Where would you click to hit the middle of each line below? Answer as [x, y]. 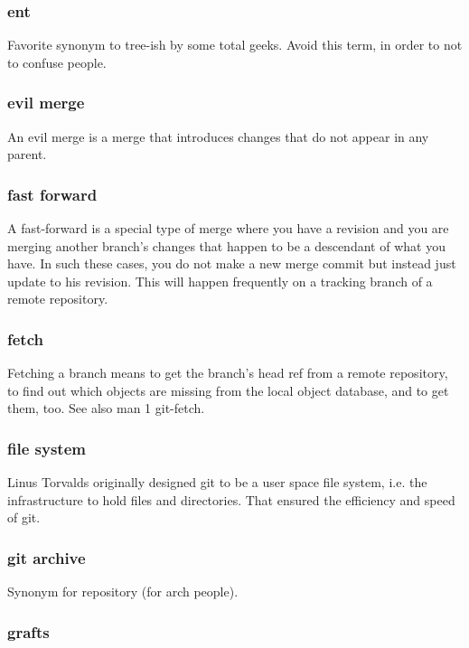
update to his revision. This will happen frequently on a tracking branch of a [220, 281]
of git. [24, 517]
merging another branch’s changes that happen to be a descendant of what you [226, 245]
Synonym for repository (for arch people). [123, 592]
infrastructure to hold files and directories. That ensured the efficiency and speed [231, 499]
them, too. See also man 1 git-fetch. [106, 408]
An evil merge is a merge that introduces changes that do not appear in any [218, 136]
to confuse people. [57, 62]
